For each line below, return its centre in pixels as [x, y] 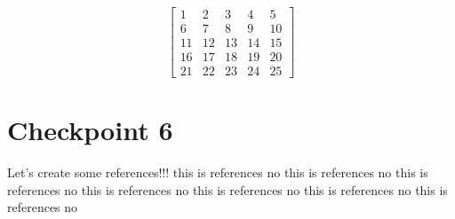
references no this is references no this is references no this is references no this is [227, 189]
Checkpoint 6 [90, 130]
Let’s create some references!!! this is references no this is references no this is [218, 172]
